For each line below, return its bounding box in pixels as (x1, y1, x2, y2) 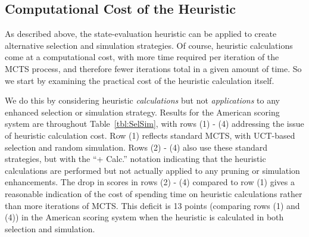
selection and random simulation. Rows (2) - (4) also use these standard (5, 141, 267, 153)
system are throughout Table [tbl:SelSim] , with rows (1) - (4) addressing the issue (5, 117, 304, 130)
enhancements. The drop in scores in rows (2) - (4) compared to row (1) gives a (5, 176, 295, 188)
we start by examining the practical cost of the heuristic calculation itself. (5, 74, 274, 86)
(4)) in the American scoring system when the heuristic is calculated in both (5, 211, 284, 223)
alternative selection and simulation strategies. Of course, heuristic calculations (5, 39, 293, 51)
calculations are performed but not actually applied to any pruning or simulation (5, 164, 300, 176)
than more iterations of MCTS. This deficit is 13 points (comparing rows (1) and (5, 199, 300, 211)
